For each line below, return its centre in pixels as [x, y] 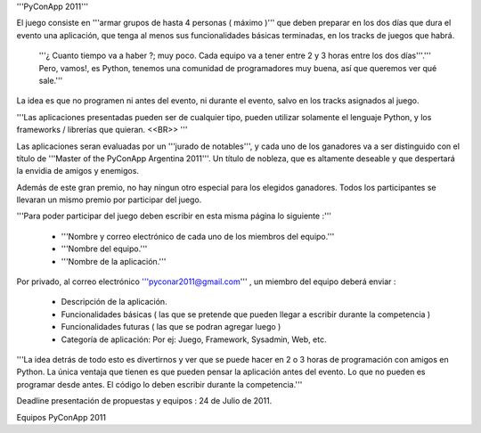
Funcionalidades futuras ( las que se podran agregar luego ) [171, 327]
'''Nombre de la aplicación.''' [114, 261]
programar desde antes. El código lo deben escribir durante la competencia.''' [159, 384]
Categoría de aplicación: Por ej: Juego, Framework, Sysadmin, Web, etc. [194, 339]
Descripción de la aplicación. [114, 302]
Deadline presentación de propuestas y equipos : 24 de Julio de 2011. [144, 401]
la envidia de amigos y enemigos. [78, 171]
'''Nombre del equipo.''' [104, 249]
